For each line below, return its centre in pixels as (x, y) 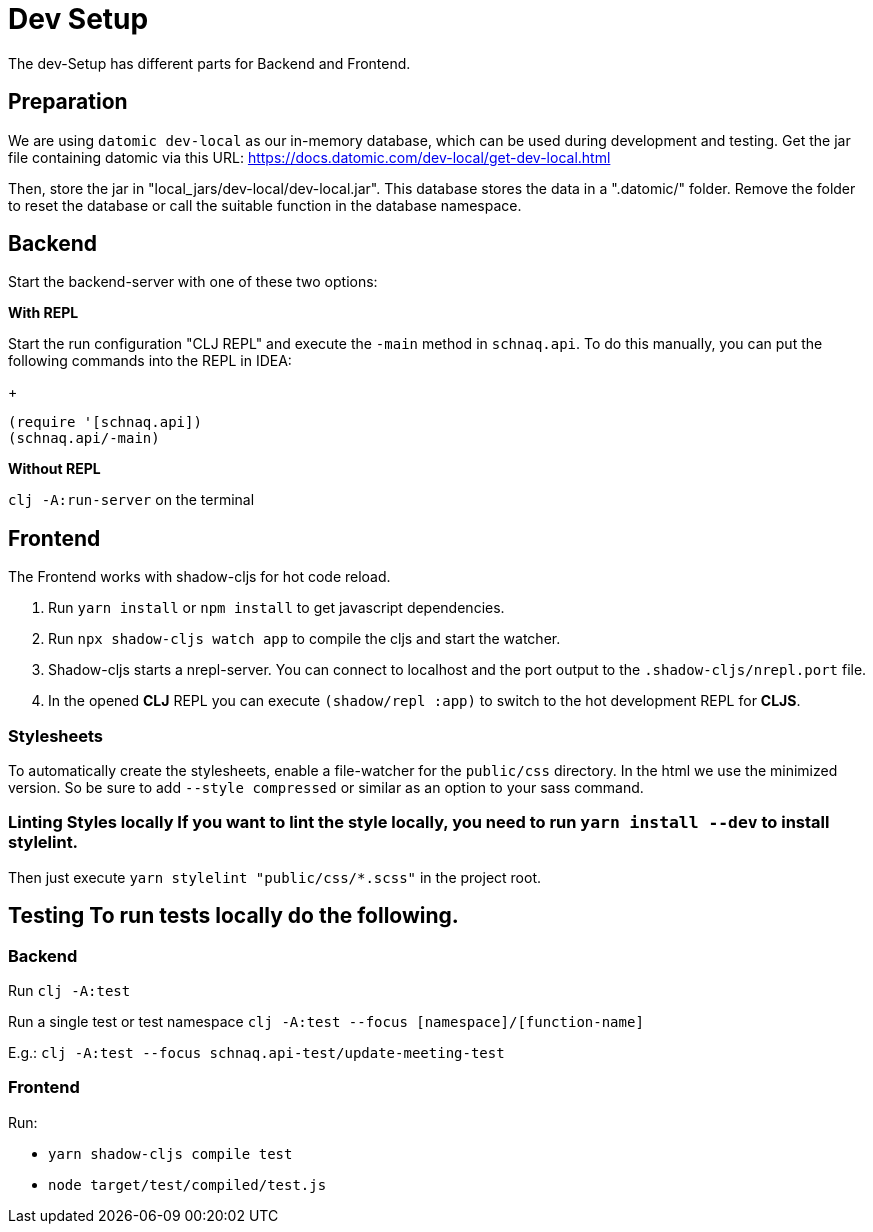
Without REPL (54, 469)
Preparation (68, 102)
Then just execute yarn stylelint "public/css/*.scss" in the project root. (275, 877)
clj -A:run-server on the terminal (131, 500)
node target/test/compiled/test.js (187, 1184)
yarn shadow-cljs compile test (170, 1153)
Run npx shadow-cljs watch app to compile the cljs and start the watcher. (304, 639)
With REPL (43, 313)
